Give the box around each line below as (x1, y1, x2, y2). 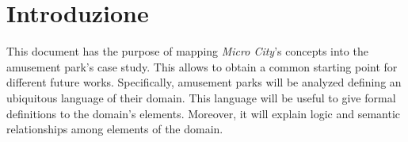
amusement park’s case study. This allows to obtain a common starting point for (6, 58, 398, 75)
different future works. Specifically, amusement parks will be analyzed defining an (6, 74, 402, 90)
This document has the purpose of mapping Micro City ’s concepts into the (6, 43, 368, 59)
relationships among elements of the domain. (6, 121, 223, 137)
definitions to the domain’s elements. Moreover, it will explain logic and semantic (6, 105, 400, 121)
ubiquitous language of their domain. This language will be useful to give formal (6, 89, 396, 106)
